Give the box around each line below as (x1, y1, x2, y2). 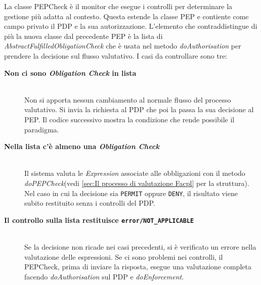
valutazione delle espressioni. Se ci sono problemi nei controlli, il (24, 251, 223, 262)
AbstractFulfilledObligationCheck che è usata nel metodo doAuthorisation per (4, 40, 241, 51)
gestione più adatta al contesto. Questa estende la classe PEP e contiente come (4, 11, 249, 21)
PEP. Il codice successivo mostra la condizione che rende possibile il (24, 114, 235, 124)
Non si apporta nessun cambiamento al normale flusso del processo (24, 94, 231, 105)
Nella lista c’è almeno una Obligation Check (4, 141, 159, 152)
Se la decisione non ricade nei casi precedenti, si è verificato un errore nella (24, 242, 256, 252)
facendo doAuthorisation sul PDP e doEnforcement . (24, 271, 184, 281)
